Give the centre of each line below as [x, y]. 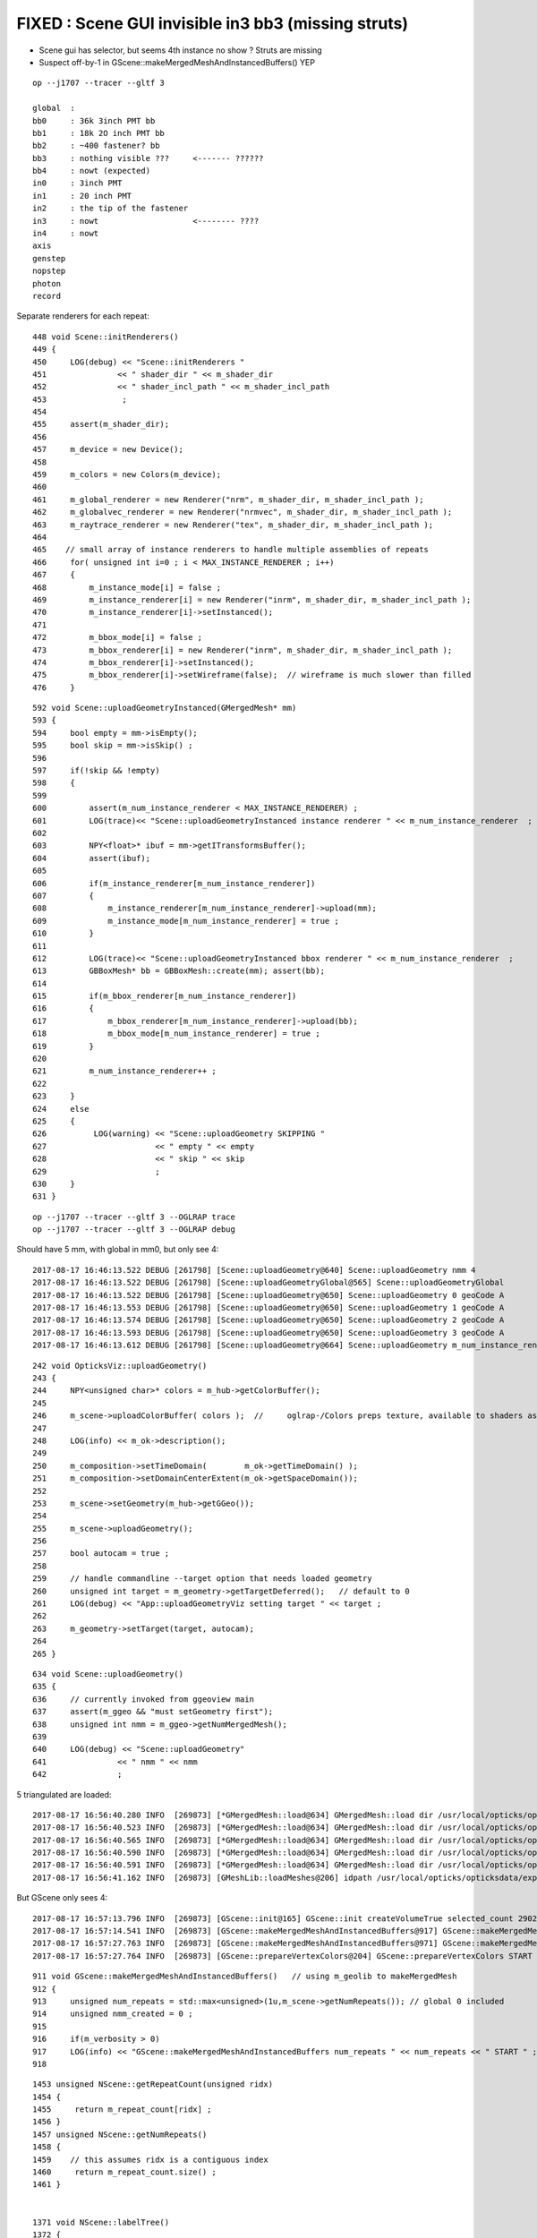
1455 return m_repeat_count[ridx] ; [122, 2110]
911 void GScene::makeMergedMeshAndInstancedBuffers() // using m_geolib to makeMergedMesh [245, 1977]
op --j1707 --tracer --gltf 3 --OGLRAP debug [134, 1230]
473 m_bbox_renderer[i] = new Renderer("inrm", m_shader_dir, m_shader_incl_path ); [243, 650]
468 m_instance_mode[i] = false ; [127, 587]
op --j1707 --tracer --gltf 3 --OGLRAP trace [134, 1217]
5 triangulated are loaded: [64, 1794]
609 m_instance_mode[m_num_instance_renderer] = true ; [186, 921]
